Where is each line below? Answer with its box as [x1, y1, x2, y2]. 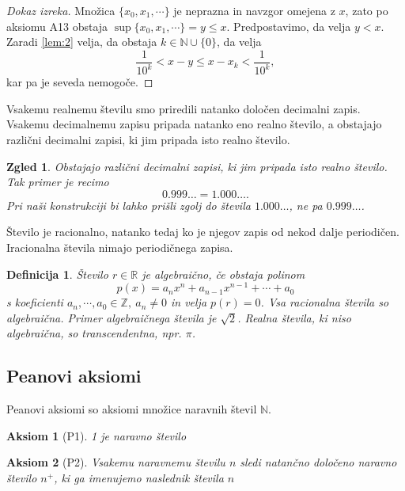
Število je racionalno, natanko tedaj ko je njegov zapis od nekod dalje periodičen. [6, 223, 399, 240]
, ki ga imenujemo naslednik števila [54, 469, 224, 485]
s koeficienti [6, 294, 63, 310]
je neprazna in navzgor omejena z [173, 2, 335, 18]
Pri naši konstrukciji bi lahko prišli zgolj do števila [6, 196, 251, 213]
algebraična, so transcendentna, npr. [6, 325, 182, 341]
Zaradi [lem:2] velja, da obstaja [6, 33, 157, 50]
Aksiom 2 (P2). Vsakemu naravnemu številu [6, 454, 225, 470]
